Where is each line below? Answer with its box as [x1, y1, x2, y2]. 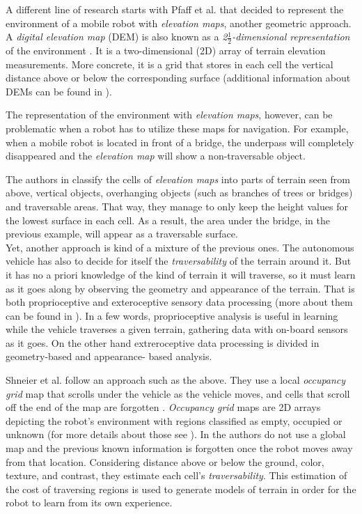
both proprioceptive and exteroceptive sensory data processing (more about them [6, 295, 353, 309]
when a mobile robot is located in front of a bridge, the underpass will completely [6, 134, 354, 149]
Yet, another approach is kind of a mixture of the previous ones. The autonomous [6, 240, 354, 254]
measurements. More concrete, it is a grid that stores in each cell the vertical [6, 56, 333, 71]
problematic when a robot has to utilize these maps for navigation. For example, [6, 120, 349, 135]
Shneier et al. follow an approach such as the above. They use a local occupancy [6, 373, 346, 387]
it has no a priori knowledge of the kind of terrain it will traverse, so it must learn [6, 267, 356, 281]
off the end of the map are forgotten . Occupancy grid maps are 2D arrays [6, 400, 321, 414]
